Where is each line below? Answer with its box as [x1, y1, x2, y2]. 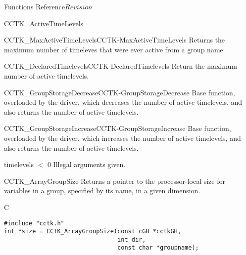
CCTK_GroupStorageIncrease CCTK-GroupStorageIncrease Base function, [4, 123, 231, 133]
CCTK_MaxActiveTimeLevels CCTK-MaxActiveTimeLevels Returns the [4, 35, 225, 45]
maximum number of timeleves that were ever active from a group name [4, 44, 223, 54]
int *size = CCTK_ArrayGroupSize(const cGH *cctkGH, [4, 228, 181, 235]
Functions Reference [4, 1, 65, 11]
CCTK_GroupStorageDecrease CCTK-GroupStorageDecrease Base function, [4, 87, 235, 97]
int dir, [117, 236, 146, 243]
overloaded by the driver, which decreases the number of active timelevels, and [4, 97, 243, 107]
